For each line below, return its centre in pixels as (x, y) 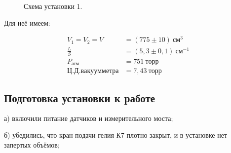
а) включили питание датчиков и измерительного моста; (89, 118)
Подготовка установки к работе (80, 97)
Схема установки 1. (53, 6)
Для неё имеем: (27, 22)
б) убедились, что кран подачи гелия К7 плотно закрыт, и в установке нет (116, 134)
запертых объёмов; (32, 144)
